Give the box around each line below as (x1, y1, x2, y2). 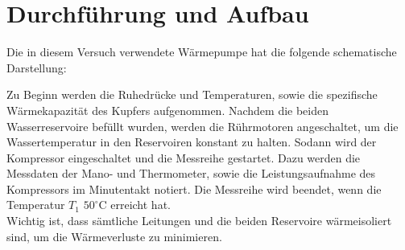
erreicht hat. (110, 196, 171, 213)
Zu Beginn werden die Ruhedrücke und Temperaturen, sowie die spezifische (6, 86, 378, 103)
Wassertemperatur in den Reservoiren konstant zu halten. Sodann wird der (6, 133, 377, 150)
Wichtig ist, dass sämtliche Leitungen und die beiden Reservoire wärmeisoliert (6, 212, 392, 229)
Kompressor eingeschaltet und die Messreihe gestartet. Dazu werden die (6, 149, 361, 166)
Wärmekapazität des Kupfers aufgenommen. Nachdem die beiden (6, 101, 329, 118)
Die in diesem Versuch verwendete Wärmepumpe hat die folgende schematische (6, 43, 397, 60)
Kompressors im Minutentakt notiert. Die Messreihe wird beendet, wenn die (6, 180, 382, 197)
